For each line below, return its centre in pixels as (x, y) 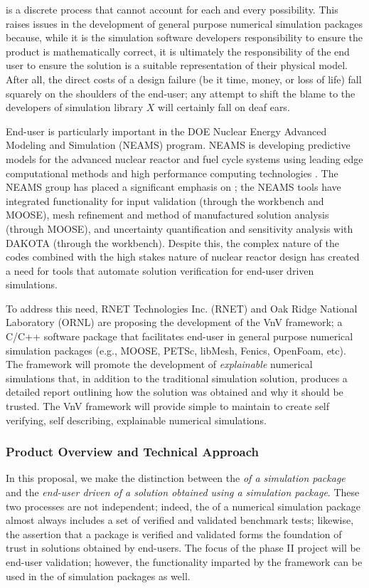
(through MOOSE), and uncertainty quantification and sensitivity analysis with (180, 228)
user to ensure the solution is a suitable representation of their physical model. (177, 65)
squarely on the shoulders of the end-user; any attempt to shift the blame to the (181, 93)
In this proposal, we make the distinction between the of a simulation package (176, 478)
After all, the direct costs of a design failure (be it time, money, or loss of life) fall (184, 79)
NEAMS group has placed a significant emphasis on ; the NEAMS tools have (173, 187)
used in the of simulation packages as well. (98, 576)
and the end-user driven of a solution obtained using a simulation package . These (183, 492)
